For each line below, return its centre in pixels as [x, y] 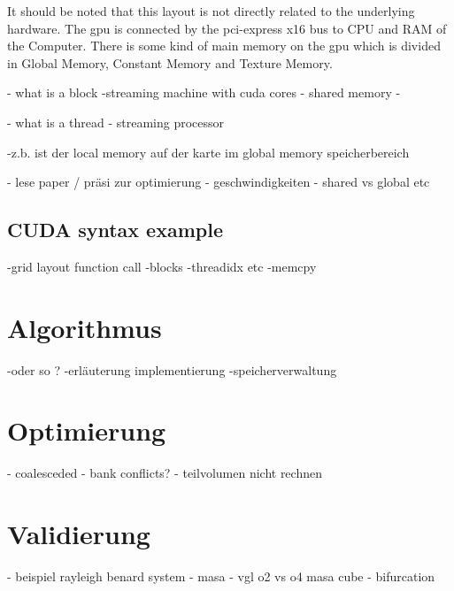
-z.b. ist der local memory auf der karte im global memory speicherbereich [208, 152]
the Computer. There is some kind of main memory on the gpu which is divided [224, 46]
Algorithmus [85, 327]
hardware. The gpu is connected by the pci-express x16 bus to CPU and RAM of [227, 28]
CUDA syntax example [115, 230]
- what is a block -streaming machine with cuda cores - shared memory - [204, 92]
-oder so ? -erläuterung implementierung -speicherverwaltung [172, 369]
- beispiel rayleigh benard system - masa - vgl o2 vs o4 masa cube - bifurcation [221, 576]
